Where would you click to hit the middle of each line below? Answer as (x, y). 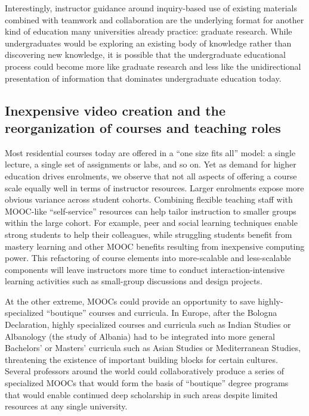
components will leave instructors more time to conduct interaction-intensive (145, 269)
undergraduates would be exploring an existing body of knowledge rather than (148, 43)
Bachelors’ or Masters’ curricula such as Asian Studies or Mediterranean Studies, (153, 348)
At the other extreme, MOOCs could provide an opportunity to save (130, 301)
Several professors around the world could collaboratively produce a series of (145, 371)
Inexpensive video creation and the (115, 110)
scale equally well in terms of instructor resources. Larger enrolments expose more (154, 187)
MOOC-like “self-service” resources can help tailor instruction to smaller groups (151, 211)
